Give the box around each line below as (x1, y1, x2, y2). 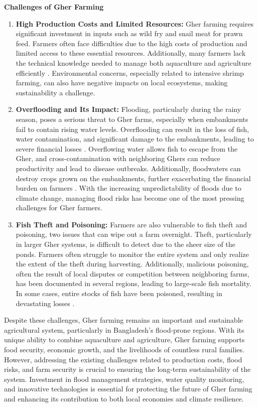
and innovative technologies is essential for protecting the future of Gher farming (4, 383, 252, 394)
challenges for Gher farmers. (16, 202, 102, 213)
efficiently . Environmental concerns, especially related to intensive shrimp (16, 67, 244, 78)
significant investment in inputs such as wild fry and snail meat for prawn (16, 28, 243, 39)
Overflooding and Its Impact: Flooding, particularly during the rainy (16, 104, 241, 114)
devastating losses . (16, 298, 75, 308)
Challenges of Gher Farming (4, 2, 104, 12)
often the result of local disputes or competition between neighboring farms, (16, 268, 249, 279)
